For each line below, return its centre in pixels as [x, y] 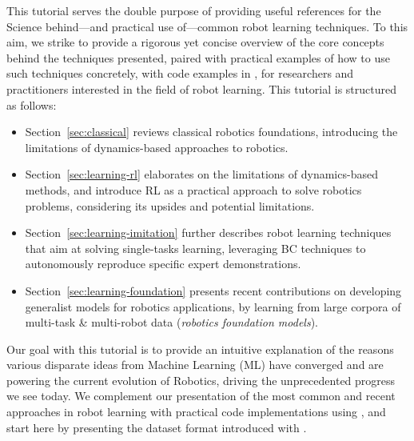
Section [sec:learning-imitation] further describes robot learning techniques [208, 233]
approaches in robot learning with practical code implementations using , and [196, 412]
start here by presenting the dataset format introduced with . [157, 427]
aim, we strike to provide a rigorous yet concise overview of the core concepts [195, 42]
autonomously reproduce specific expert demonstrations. [163, 264]
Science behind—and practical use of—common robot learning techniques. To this [207, 26]
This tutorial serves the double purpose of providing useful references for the [194, 10]
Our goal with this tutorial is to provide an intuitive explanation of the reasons [200, 349]
